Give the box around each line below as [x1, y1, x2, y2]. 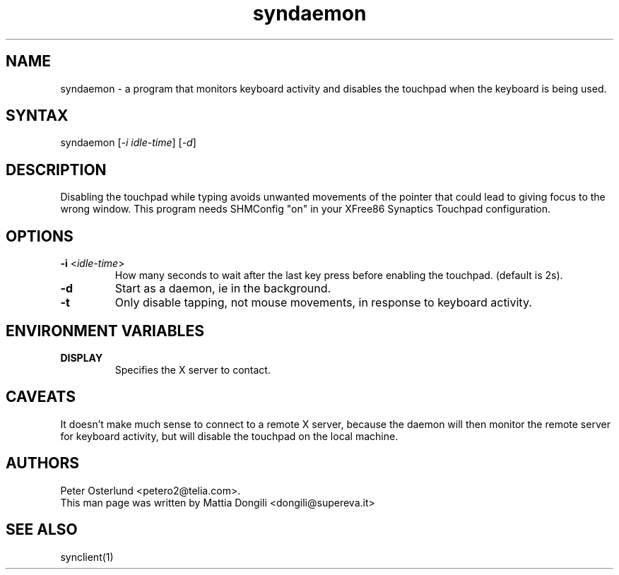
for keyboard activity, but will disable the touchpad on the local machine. [60, 429, 399, 442]
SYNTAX [6, 107, 69, 125]
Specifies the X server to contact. [114, 363, 271, 376]
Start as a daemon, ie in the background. [114, 281, 331, 296]
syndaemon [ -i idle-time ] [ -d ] [60, 136, 196, 149]
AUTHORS [6, 454, 80, 473]
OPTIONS [6, 227, 73, 245]
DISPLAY [60, 351, 103, 364]
